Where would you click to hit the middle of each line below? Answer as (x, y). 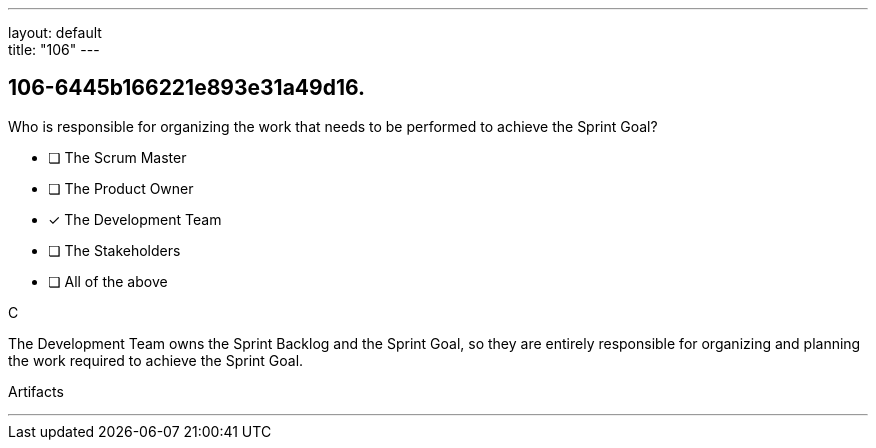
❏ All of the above (108, 281)
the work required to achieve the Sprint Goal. (156, 360)
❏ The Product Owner (121, 188)
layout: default (55, 32)
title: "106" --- (54, 49)
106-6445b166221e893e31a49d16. (186, 88)
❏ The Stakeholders (114, 250)
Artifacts (36, 391)
